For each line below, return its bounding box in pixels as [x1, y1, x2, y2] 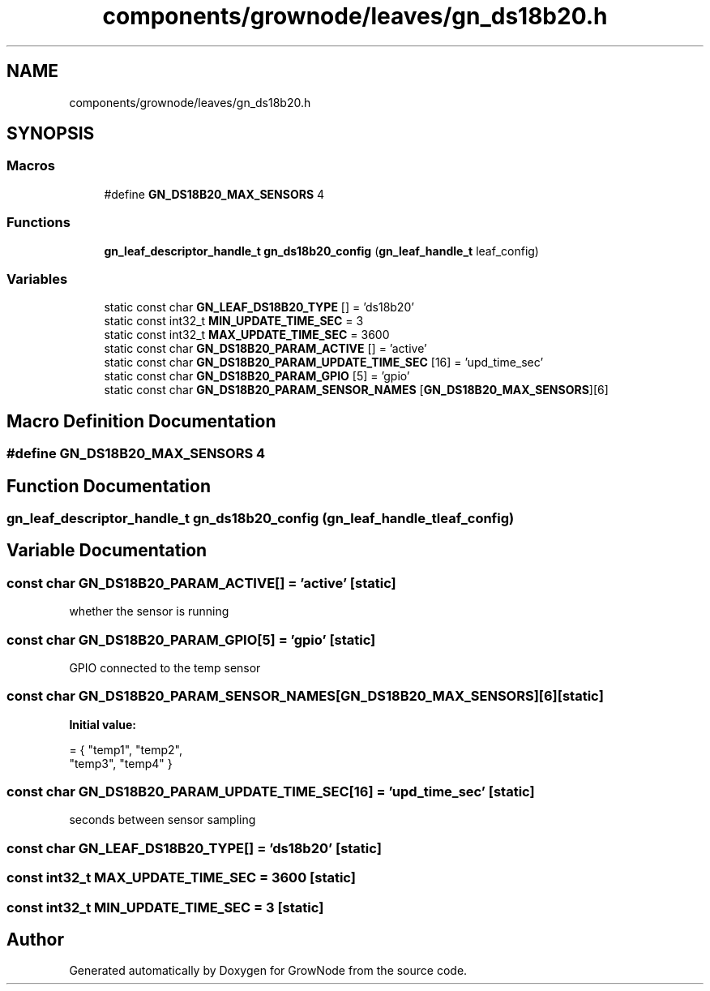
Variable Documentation [6, 540, 207, 561]
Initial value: [69, 717, 136, 731]
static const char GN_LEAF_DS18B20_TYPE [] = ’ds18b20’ [104, 300, 414, 315]
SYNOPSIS [6, 123, 95, 144]
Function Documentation [6, 475, 211, 496]
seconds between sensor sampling [69, 813, 256, 827]
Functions [6, 214, 71, 231]
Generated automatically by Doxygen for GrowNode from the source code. [69, 963, 468, 978]
